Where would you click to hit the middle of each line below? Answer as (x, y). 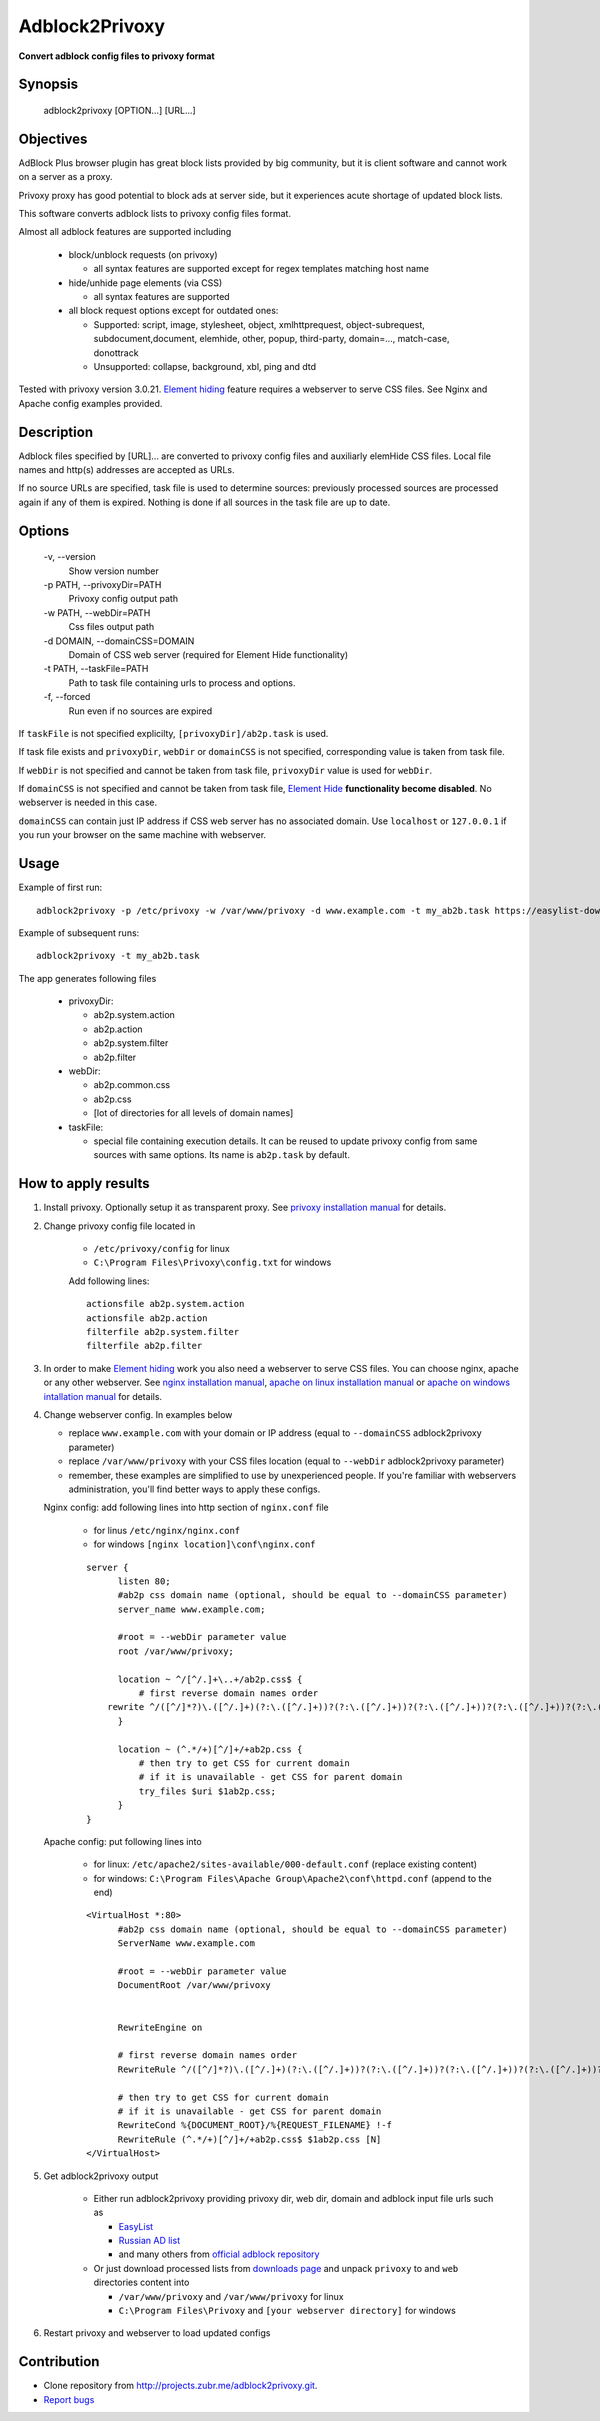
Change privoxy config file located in (119, 1226)
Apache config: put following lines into (122, 1841)
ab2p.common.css (131, 1085)
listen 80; (144, 1581)
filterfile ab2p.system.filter (163, 1332)
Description (56, 431)
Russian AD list (149, 2241)
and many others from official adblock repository (219, 2254)
